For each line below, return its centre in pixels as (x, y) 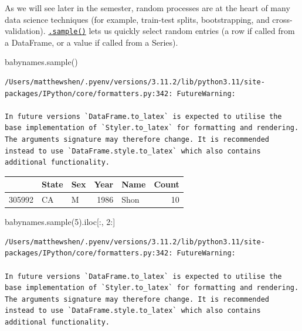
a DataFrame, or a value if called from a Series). (91, 42)
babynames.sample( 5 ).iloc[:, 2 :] (60, 222)
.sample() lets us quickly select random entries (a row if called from (172, 31)
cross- (282, 19)
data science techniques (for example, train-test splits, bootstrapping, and (137, 19)
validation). (25, 31)
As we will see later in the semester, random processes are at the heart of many (147, 8)
